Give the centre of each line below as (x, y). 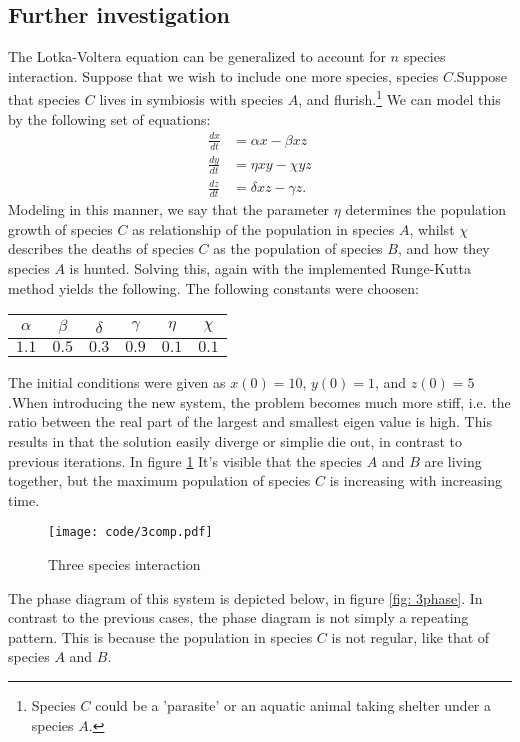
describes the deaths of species (101, 248)
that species (44, 99)
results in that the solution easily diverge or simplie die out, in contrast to (235, 440)
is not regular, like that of (410, 636)
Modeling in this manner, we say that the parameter (169, 209)
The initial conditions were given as (117, 382)
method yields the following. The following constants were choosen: (213, 287)
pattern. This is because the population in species (160, 636)
